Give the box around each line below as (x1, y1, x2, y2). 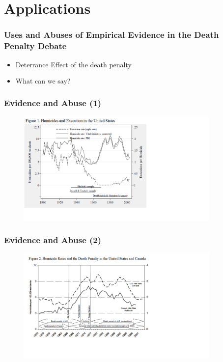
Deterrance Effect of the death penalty (15, 59, 132, 69)
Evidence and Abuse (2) (4, 234, 102, 246)
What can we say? (15, 76, 71, 86)
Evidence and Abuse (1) (4, 96, 102, 109)
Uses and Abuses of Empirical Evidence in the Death (4, 28, 219, 41)
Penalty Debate (4, 40, 67, 52)
